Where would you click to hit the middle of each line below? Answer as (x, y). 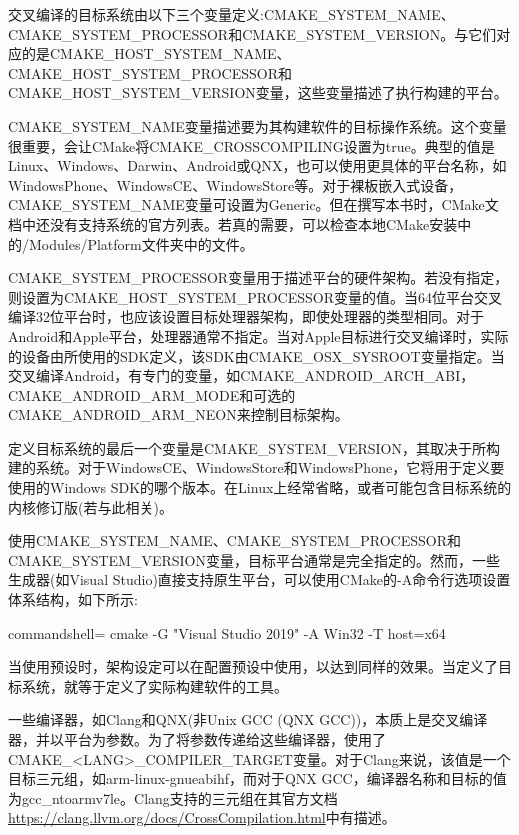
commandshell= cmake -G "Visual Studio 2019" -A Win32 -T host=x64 (227, 632)
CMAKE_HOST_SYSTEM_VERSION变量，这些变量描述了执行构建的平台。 (258, 92)
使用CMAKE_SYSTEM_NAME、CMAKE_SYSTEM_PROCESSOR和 (234, 540)
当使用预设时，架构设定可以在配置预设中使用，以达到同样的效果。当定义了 (253, 666)
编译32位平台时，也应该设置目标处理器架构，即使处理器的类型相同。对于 (246, 316)
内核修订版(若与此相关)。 (90, 506)
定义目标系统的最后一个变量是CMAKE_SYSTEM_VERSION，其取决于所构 (254, 447)
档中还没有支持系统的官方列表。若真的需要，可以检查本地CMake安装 (233, 223)
